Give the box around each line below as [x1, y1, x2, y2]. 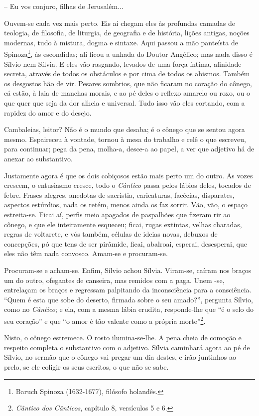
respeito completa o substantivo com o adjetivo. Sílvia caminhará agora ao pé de [4, 342, 250, 352]
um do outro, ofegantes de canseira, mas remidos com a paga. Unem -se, [4, 275, 225, 285]
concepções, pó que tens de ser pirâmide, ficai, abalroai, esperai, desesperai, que [4, 238, 247, 249]
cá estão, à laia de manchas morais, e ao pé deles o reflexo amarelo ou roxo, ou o [4, 88, 250, 98]
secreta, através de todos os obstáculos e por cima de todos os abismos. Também [4, 68, 250, 79]
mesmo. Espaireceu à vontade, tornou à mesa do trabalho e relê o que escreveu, [4, 134, 246, 144]
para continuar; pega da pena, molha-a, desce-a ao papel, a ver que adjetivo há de [4, 143, 255, 154]
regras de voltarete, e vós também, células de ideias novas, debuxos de [4, 229, 218, 239]
